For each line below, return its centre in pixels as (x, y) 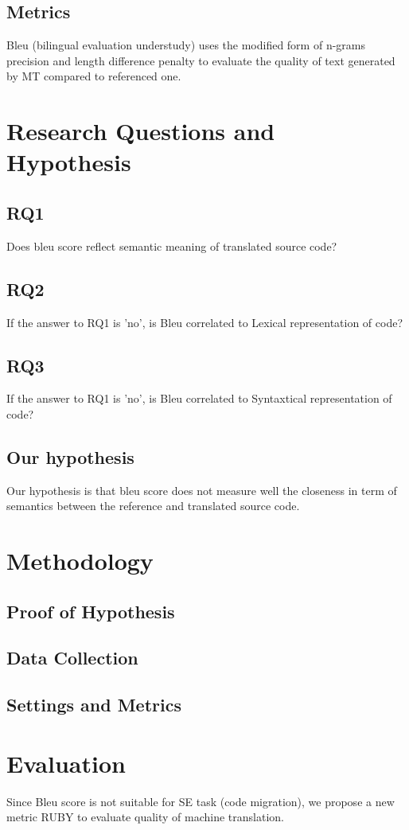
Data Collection (72, 658)
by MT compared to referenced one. (94, 76)
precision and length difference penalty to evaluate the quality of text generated (201, 60)
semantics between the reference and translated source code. (153, 506)
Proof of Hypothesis (91, 611)
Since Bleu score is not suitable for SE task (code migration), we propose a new (201, 801)
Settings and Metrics (94, 705)
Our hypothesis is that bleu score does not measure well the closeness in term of (202, 490)
